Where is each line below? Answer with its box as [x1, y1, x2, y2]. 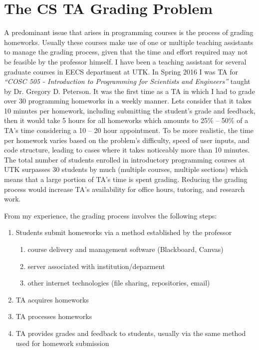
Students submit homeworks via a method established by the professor [15, 227, 232, 237]
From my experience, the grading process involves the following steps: [4, 210, 217, 220]
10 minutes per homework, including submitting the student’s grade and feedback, [4, 105, 256, 115]
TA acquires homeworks [15, 294, 89, 304]
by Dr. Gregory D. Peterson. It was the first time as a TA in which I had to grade [4, 85, 255, 96]
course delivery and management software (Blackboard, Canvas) [27, 244, 224, 254]
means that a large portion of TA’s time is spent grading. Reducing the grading [4, 174, 248, 184]
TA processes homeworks [15, 311, 92, 321]
